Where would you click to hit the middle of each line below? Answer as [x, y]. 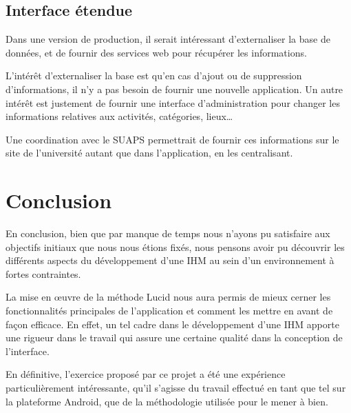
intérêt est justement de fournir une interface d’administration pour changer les [173, 102]
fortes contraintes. [43, 273]
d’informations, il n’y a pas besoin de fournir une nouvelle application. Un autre [174, 89]
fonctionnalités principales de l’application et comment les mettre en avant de [169, 311]
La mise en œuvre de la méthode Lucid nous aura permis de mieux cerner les [168, 297]
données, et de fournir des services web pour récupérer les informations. [156, 52]
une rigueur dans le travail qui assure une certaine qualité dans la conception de [174, 338]
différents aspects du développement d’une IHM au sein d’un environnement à [170, 260]
